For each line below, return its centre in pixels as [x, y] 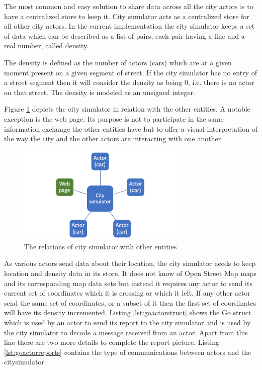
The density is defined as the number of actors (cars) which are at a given [118, 62]
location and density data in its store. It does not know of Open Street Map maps [130, 273]
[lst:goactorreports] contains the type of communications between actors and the [128, 352]
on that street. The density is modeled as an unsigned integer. [100, 92]
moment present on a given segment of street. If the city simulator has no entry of [130, 72]
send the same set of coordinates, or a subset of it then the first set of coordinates [130, 302]
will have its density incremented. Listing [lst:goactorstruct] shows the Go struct [128, 312]
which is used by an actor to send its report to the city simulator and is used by [127, 322]
